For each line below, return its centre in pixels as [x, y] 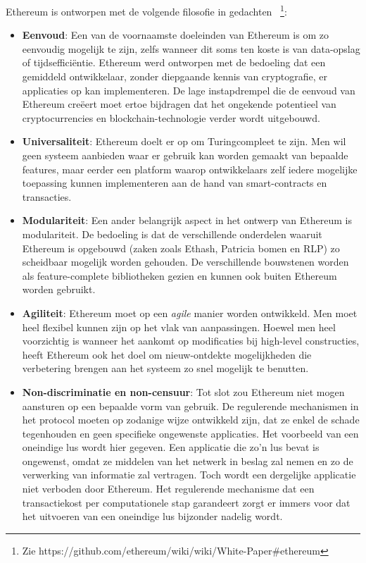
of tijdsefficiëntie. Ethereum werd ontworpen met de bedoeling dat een [174, 62]
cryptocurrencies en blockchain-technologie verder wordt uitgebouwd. [171, 117]
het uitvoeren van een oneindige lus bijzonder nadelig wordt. [152, 516]
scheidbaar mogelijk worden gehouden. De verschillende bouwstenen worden [185, 262]
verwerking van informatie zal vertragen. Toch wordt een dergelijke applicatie [189, 475]
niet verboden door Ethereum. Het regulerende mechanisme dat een [168, 489]
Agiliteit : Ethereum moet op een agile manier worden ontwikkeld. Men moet [190, 313]
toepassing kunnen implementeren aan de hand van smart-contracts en [175, 183]
